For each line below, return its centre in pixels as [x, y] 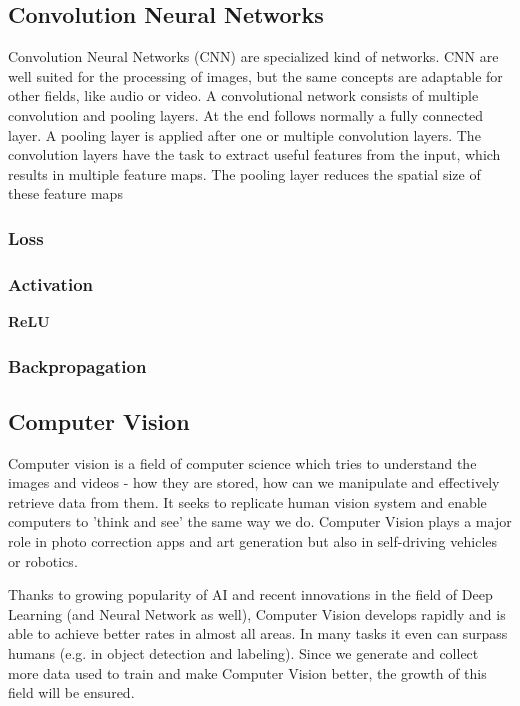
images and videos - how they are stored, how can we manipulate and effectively [254, 482]
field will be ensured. [71, 692]
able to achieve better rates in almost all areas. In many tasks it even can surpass [258, 633]
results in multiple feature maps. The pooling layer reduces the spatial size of [244, 173]
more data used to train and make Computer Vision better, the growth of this [247, 672]
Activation [51, 283]
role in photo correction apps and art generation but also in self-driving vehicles [253, 541]
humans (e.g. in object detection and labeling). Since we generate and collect [243, 653]
